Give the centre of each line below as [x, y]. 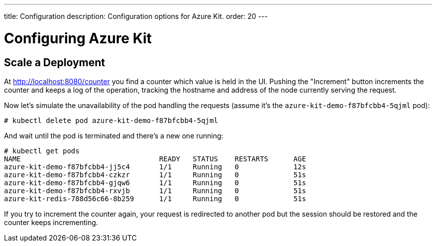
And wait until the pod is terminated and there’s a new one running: [114, 135]
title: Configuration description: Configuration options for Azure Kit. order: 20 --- [136, 16]
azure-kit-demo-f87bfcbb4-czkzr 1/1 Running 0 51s [155, 175]
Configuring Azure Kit [78, 38]
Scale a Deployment [55, 62]
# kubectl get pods [42, 151]
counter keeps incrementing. [51, 222]
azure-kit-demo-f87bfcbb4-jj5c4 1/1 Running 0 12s [155, 167]
